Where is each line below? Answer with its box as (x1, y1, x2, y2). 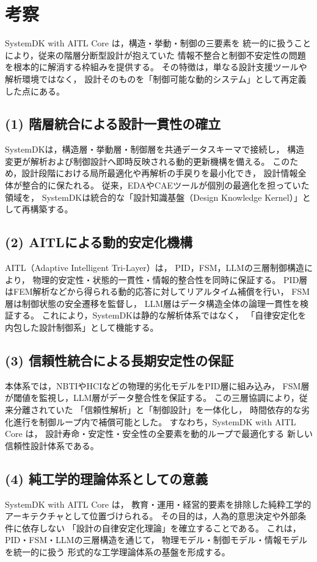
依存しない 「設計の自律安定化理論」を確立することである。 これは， (21, 521, 301, 534)
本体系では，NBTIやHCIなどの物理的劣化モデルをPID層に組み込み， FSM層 (5, 379, 310, 392)
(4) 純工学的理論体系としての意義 (5, 469, 208, 488)
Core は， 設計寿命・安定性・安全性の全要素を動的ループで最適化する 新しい (5, 427, 313, 440)
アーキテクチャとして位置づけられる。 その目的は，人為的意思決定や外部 (5, 510, 298, 522)
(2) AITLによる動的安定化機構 (5, 232, 192, 251)
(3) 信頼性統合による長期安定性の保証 (5, 351, 234, 370)
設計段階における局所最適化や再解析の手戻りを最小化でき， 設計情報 (21, 167, 298, 179)
